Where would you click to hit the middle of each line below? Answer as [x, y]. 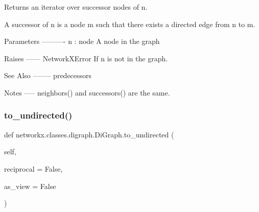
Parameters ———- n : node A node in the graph [82, 41]
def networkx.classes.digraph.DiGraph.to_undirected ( [89, 134]
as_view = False [30, 186]
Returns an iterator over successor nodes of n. [76, 7]
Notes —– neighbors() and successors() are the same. [87, 92]
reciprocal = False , [33, 168]
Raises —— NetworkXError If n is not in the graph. [86, 58]
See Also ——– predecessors [48, 75]
